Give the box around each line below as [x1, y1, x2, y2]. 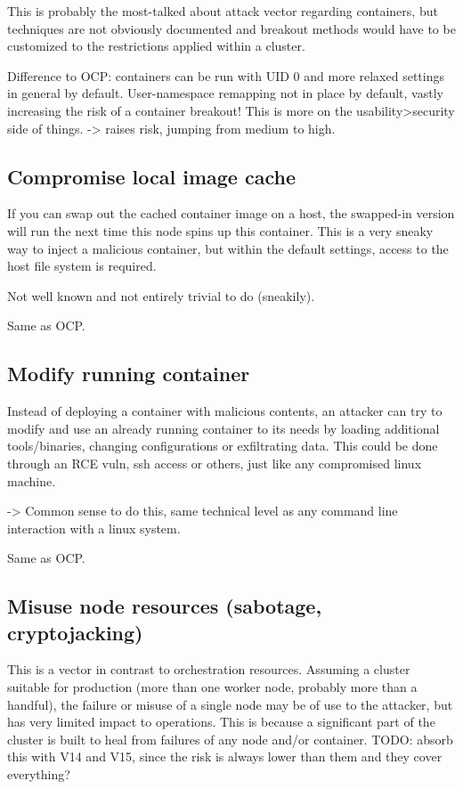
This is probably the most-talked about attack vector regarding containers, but [7, 2, 438, 20]
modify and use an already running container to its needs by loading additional [7, 419, 440, 437]
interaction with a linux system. [7, 518, 181, 537]
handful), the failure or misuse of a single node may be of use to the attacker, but [7, 695, 453, 713]
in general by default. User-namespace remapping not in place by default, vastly [7, 84, 443, 102]
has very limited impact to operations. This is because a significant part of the [7, 712, 435, 731]
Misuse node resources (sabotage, [7, 592, 322, 620]
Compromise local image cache [7, 162, 296, 190]
